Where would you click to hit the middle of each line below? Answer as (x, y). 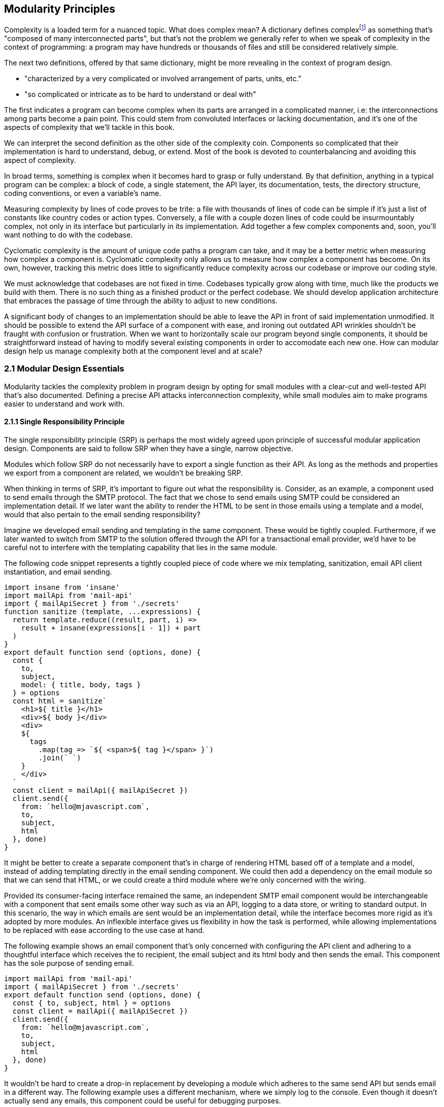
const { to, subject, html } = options (92, 1003)
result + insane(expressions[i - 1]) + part (111, 628)
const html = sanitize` (60, 701)
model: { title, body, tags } (81, 685)
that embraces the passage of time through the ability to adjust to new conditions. (141, 301)
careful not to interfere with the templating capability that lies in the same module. (141, 548)
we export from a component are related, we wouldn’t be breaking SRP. (124, 473)
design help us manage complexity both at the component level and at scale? (133, 351)
